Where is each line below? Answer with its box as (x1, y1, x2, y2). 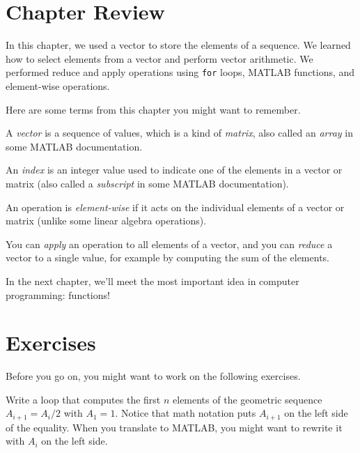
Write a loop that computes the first (6, 392, 161, 406)
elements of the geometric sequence (173, 392, 322, 406)
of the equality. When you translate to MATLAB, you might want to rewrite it (6, 420, 343, 434)
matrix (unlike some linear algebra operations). (6, 213, 207, 228)
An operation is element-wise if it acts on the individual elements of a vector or (6, 199, 345, 214)
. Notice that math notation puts (115, 406, 256, 420)
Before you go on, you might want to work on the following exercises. (6, 369, 301, 383)
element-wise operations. (6, 78, 110, 93)
